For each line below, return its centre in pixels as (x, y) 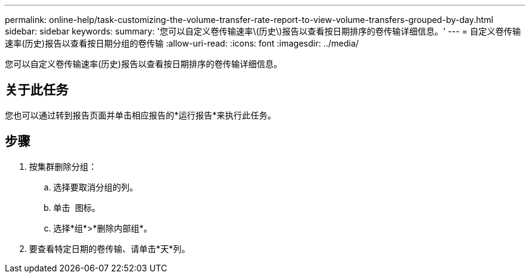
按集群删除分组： (63, 166)
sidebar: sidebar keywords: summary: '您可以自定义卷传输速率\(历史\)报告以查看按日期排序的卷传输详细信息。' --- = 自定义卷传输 (263, 31)
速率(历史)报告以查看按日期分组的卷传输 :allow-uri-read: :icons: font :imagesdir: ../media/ (182, 43)
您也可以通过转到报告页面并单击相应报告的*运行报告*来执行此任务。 (141, 115)
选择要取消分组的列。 (96, 187)
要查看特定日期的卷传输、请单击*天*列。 (110, 248)
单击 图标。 (77, 207)
